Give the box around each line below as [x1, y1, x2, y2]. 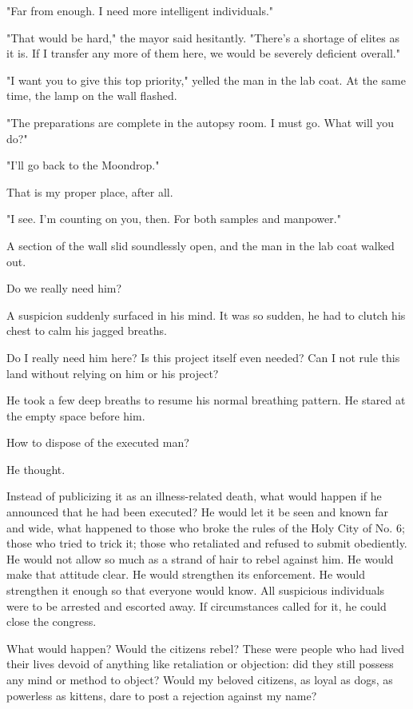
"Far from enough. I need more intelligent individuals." [6, 2, 274, 18]
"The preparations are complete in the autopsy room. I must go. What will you [6, 114, 395, 130]
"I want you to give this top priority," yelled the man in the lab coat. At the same [6, 71, 406, 88]
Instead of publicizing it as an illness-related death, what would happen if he [6, 488, 382, 504]
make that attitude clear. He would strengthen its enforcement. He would [6, 566, 366, 583]
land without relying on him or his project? [6, 364, 219, 381]
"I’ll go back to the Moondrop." [6, 157, 160, 173]
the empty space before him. [6, 407, 145, 424]
